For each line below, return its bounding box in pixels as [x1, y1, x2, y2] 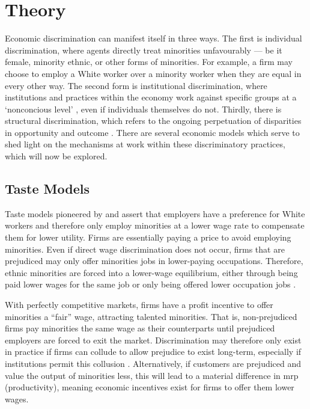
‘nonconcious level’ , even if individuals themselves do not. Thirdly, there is [5, 102, 282, 115]
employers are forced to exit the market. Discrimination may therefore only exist [5, 333, 302, 346]
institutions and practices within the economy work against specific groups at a [5, 91, 297, 103]
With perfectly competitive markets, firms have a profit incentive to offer [5, 298, 273, 311]
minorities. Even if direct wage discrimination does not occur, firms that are [5, 242, 285, 255]
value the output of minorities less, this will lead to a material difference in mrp [5, 369, 299, 381]
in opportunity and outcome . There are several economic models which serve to [5, 126, 300, 138]
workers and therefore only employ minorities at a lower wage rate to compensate [5, 219, 305, 232]
